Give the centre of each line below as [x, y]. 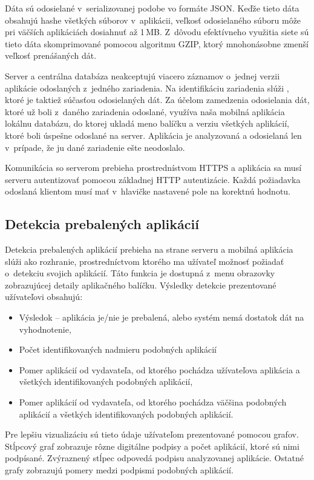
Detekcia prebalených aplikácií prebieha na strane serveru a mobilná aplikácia [149, 249]
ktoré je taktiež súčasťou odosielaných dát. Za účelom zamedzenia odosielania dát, [157, 100]
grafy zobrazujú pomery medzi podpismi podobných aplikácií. [119, 470]
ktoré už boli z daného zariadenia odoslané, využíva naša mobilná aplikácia [145, 111]
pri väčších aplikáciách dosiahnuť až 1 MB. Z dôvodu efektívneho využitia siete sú [157, 32]
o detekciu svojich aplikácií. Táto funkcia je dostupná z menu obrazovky [140, 273]
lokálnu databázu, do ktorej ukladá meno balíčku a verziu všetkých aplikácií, [147, 123]
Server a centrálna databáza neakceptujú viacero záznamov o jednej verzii [142, 75]
